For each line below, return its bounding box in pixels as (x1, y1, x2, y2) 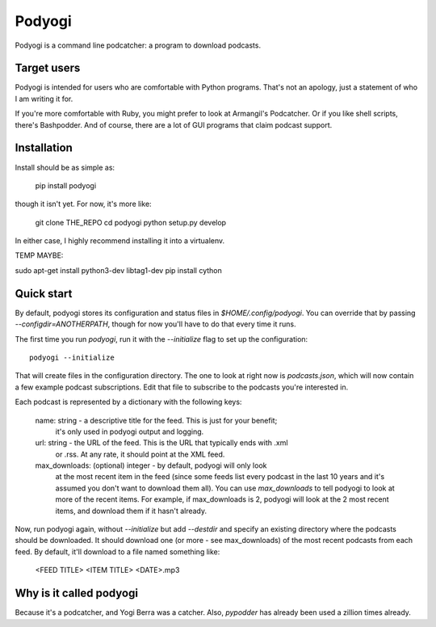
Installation (15, 141, 73, 155)
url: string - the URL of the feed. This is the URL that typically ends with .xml (35, 438, 288, 448)
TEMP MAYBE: (15, 250, 64, 260)
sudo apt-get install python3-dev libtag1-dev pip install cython (15, 265, 222, 275)
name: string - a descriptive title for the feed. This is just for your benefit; (35, 415, 278, 425)
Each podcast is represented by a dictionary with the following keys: (15, 397, 242, 407)
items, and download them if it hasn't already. (55, 506, 208, 515)
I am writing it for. (15, 94, 73, 103)
